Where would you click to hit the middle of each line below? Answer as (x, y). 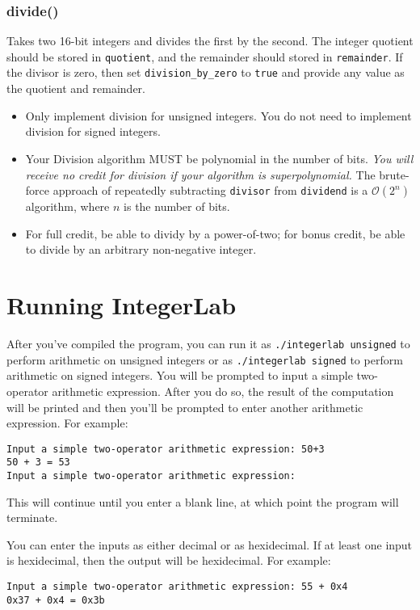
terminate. (32, 517)
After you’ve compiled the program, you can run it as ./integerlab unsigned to (208, 343)
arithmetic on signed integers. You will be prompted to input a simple (180, 375)
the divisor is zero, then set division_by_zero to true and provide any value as (206, 72)
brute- (394, 174)
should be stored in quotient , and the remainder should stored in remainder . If (205, 56)
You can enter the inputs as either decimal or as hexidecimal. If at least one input (210, 544)
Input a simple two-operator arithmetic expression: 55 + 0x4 (177, 587)
